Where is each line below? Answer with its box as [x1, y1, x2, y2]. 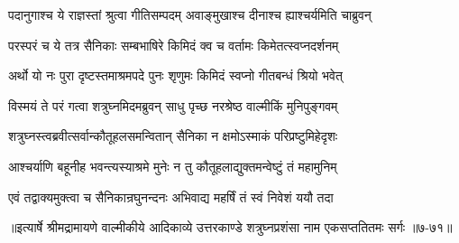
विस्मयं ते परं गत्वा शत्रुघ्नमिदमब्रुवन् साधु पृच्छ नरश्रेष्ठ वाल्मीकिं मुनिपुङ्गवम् [8, 96, 338, 115]
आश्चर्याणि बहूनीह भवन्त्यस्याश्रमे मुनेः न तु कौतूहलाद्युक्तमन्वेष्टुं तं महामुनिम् [8, 156, 337, 175]
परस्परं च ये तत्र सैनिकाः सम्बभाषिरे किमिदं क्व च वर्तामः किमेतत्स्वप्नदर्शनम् [8, 35, 339, 54]
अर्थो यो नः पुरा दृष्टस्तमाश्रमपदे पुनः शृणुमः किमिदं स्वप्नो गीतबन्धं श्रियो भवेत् [8, 66, 343, 85]
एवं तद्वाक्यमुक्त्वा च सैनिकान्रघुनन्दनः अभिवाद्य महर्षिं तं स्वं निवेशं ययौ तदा [8, 187, 334, 206]
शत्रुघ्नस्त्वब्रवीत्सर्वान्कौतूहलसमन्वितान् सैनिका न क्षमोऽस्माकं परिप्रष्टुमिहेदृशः [8, 126, 338, 145]
